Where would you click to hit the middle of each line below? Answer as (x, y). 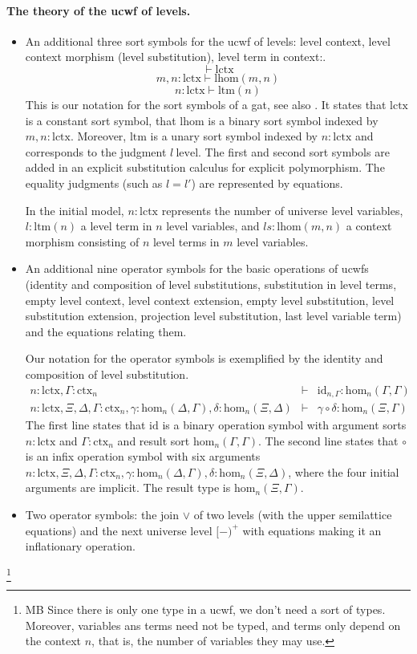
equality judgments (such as (94, 183)
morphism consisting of (82, 241)
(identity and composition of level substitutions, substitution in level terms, (211, 284)
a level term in (116, 226)
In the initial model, (75, 210)
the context (53, 641)
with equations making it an (312, 530)
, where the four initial (344, 471)
